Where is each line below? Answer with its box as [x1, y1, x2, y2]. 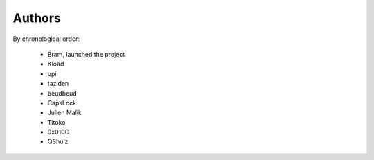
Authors [12, 10, 62, 26]
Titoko [47, 118, 66, 126]
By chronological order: [12, 35, 80, 43]
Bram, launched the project [47, 50, 125, 58]
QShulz [47, 137, 69, 145]
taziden [47, 80, 69, 88]
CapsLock [47, 98, 77, 107]
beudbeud [47, 89, 78, 97]
